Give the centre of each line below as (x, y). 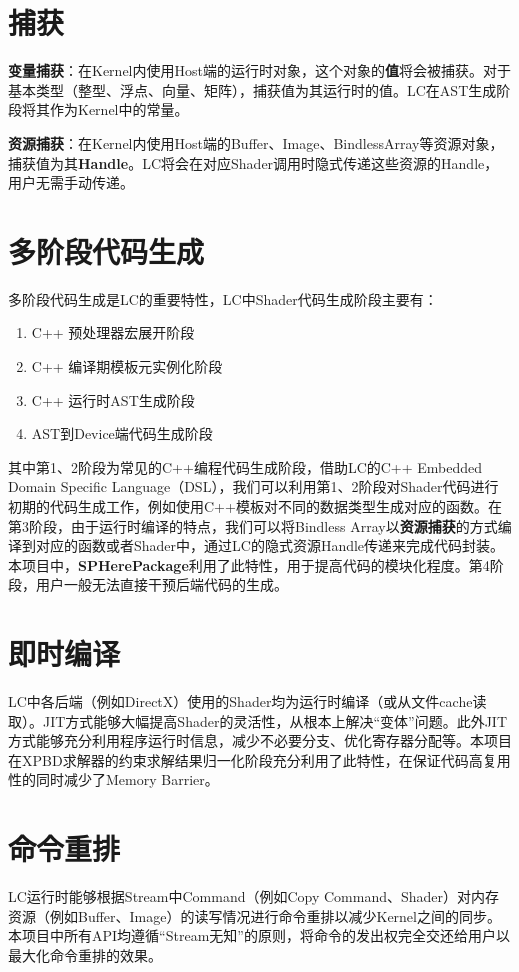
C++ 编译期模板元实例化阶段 (127, 366)
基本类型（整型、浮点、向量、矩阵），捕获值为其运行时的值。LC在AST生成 (252, 89)
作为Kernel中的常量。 (119, 109)
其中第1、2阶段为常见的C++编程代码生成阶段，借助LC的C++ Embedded (245, 466)
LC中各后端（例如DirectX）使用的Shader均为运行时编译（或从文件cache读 (247, 701)
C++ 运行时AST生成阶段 (113, 399)
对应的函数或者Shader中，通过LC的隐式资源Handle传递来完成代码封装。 (270, 545)
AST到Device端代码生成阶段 (122, 433)
